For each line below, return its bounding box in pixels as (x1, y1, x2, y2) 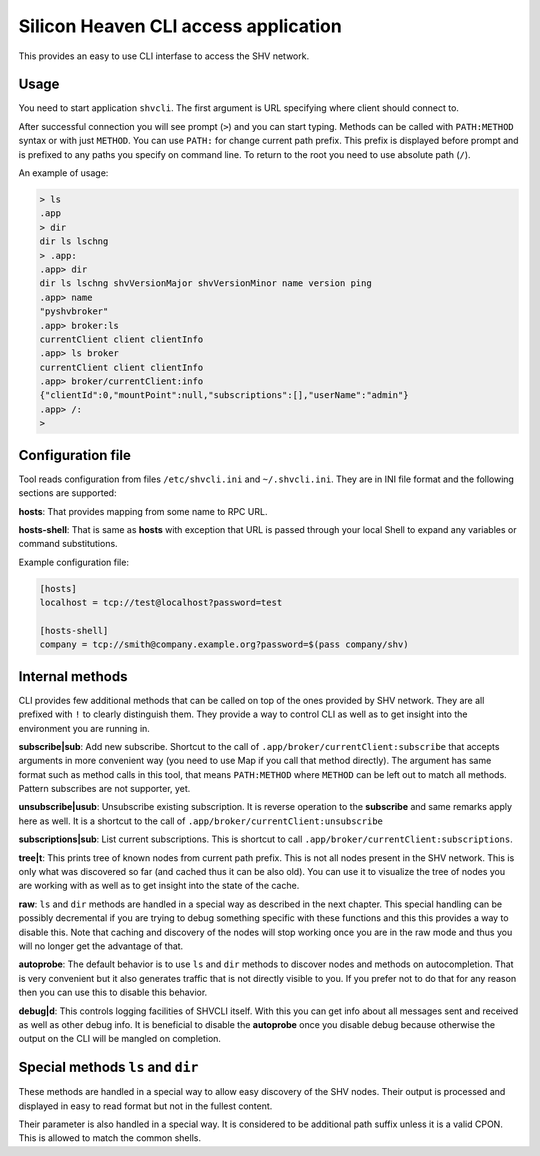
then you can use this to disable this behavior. (18, 986, 208, 999)
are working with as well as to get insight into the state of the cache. (18, 880, 300, 892)
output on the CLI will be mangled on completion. (18, 1033, 222, 1045)
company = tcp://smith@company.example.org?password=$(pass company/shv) (39, 639, 409, 650)
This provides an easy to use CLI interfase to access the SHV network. (18, 50, 310, 62)
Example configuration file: (18, 556, 130, 568)
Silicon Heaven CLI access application (18, 15, 342, 37)
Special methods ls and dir (18, 1059, 199, 1076)
